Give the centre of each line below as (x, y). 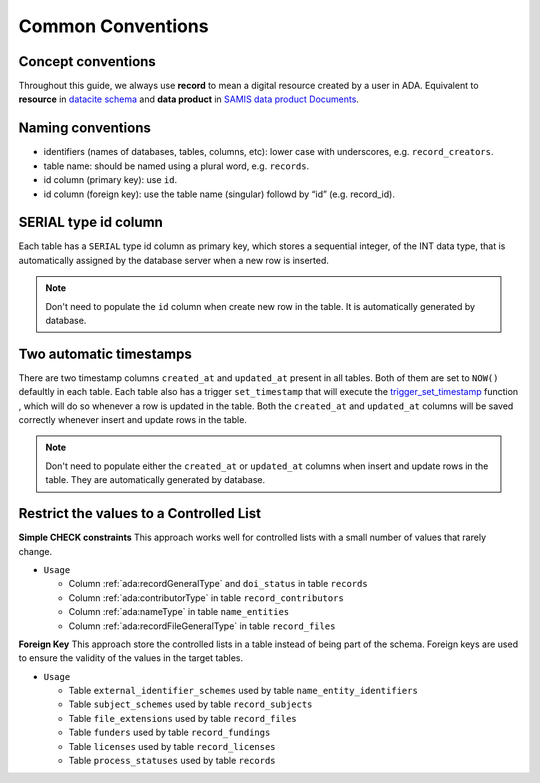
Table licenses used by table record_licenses (172, 746)
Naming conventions (85, 128)
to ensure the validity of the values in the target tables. (131, 658)
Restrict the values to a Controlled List (140, 513)
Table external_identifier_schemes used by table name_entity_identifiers (243, 691)
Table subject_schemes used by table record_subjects (190, 704)
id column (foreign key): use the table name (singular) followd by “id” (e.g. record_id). (219, 194)
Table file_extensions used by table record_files (182, 718)
